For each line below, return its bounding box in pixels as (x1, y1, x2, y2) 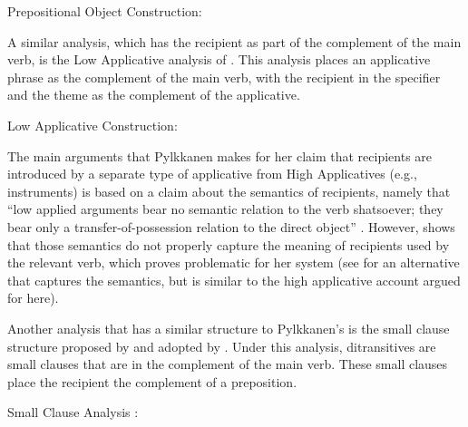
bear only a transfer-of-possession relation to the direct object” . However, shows (7, 217, 455, 236)
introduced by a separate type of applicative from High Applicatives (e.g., (7, 164, 417, 183)
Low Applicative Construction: (7, 115, 178, 134)
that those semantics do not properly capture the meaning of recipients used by (7, 235, 450, 254)
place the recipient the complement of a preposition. (7, 372, 297, 391)
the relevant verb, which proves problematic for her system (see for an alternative (7, 253, 460, 272)
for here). (7, 288, 59, 307)
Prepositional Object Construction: (7, 2, 202, 20)
